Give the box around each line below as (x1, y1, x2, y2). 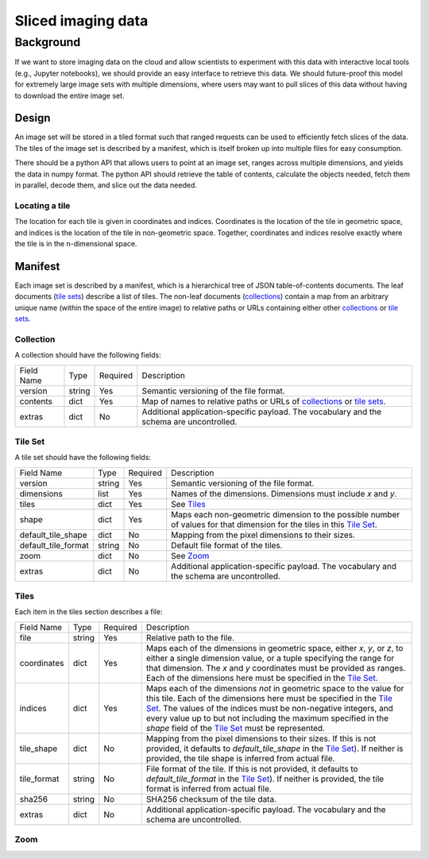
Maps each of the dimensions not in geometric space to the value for (145, 683, 404, 694)
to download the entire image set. (14, 91, 125, 100)
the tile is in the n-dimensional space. (14, 238, 137, 248)
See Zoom (171, 550, 210, 561)
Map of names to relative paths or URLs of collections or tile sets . (141, 396, 386, 407)
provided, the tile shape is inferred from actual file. (145, 753, 335, 764)
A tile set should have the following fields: (14, 453, 151, 462)
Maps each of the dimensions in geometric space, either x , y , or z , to (145, 642, 404, 653)
